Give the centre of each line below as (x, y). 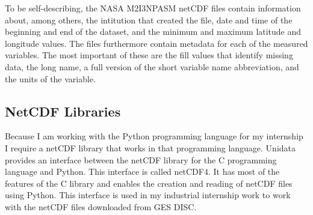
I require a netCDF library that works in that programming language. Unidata (150, 147)
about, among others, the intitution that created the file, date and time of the (149, 20)
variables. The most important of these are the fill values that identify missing (149, 55)
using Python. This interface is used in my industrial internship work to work (148, 195)
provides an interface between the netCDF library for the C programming (141, 159)
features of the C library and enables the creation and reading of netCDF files (149, 183)
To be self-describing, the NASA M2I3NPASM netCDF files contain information (153, 8)
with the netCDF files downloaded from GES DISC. (101, 206)
